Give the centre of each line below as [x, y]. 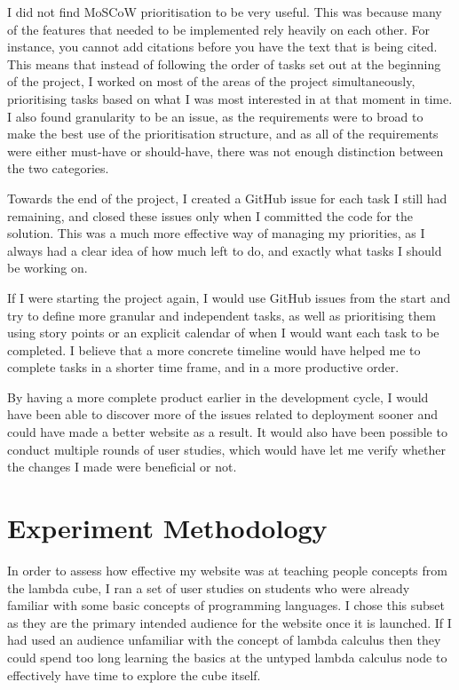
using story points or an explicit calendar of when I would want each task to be [223, 333]
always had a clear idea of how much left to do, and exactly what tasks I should [225, 250]
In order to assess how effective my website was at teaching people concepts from [227, 570]
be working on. [47, 268]
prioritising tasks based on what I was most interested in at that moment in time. [230, 98]
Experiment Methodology [167, 528]
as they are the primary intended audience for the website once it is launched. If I [229, 622]
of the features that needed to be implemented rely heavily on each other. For [219, 29]
